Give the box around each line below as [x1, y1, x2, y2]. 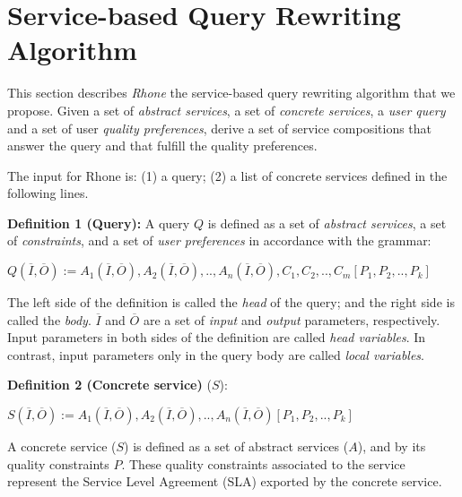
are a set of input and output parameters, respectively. [143, 310, 440, 329]
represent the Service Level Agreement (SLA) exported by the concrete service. [7, 472, 442, 491]
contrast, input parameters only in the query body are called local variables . [7, 345, 424, 364]
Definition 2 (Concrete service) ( [7, 375, 212, 394]
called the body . [7, 310, 92, 329]
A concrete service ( [7, 437, 117, 456]
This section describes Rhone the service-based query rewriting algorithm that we [7, 83, 456, 102]
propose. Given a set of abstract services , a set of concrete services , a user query [7, 100, 446, 119]
